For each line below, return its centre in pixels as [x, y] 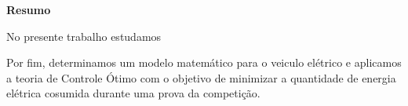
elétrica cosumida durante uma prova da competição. [133, 93]
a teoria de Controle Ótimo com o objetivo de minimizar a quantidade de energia [201, 77]
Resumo [29, 9]
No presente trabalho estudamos [84, 36]
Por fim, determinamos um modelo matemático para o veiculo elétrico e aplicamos [204, 62]
